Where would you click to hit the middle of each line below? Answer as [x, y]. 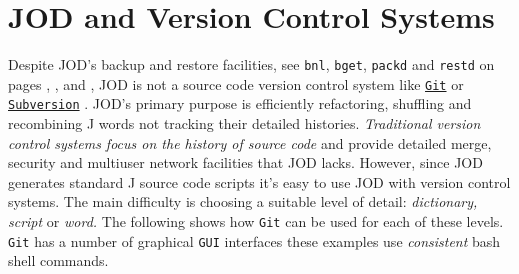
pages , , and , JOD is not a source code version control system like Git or [236, 83]
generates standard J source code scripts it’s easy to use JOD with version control [259, 181]
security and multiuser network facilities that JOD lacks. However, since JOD [245, 162]
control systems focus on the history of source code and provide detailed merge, [250, 142]
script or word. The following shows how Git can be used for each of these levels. [256, 221]
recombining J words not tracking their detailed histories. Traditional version [244, 123]
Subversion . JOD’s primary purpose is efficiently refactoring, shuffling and [240, 103]
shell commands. [58, 260]
